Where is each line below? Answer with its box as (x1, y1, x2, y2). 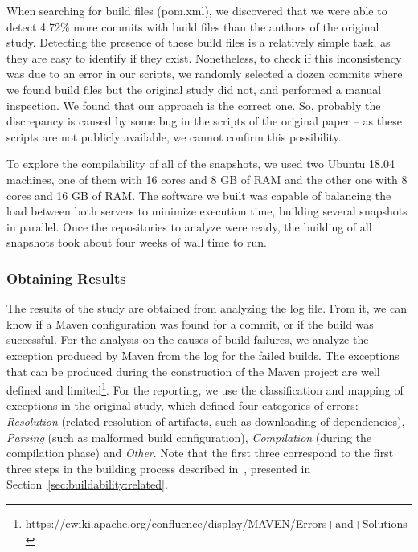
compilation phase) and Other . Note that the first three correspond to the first (6, 444, 394, 461)
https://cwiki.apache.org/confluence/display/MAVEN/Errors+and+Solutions (25, 514, 408, 531)
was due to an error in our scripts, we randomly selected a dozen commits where (6, 65, 403, 82)
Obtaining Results (6, 268, 126, 288)
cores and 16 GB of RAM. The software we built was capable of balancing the (6, 186, 391, 203)
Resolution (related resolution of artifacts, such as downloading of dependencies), (6, 412, 405, 429)
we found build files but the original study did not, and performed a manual (6, 80, 382, 97)
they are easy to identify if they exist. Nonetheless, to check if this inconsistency (6, 49, 402, 66)
